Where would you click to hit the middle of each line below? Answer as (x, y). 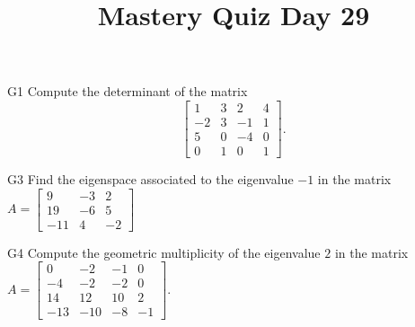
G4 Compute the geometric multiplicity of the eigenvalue (164, 252)
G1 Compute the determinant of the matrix (128, 91)
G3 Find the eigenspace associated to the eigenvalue (150, 179)
